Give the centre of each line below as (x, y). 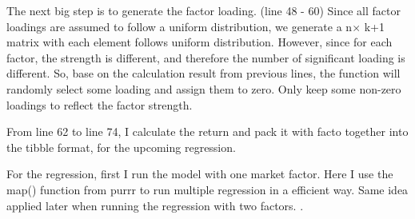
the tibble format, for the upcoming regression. (121, 147)
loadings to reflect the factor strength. (100, 104)
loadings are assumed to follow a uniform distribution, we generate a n (180, 26)
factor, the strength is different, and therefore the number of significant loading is (206, 57)
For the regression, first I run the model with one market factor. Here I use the (200, 174)
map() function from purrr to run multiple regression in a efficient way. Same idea (207, 189)
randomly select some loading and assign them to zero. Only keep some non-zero (204, 88)
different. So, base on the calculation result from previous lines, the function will (204, 73)
